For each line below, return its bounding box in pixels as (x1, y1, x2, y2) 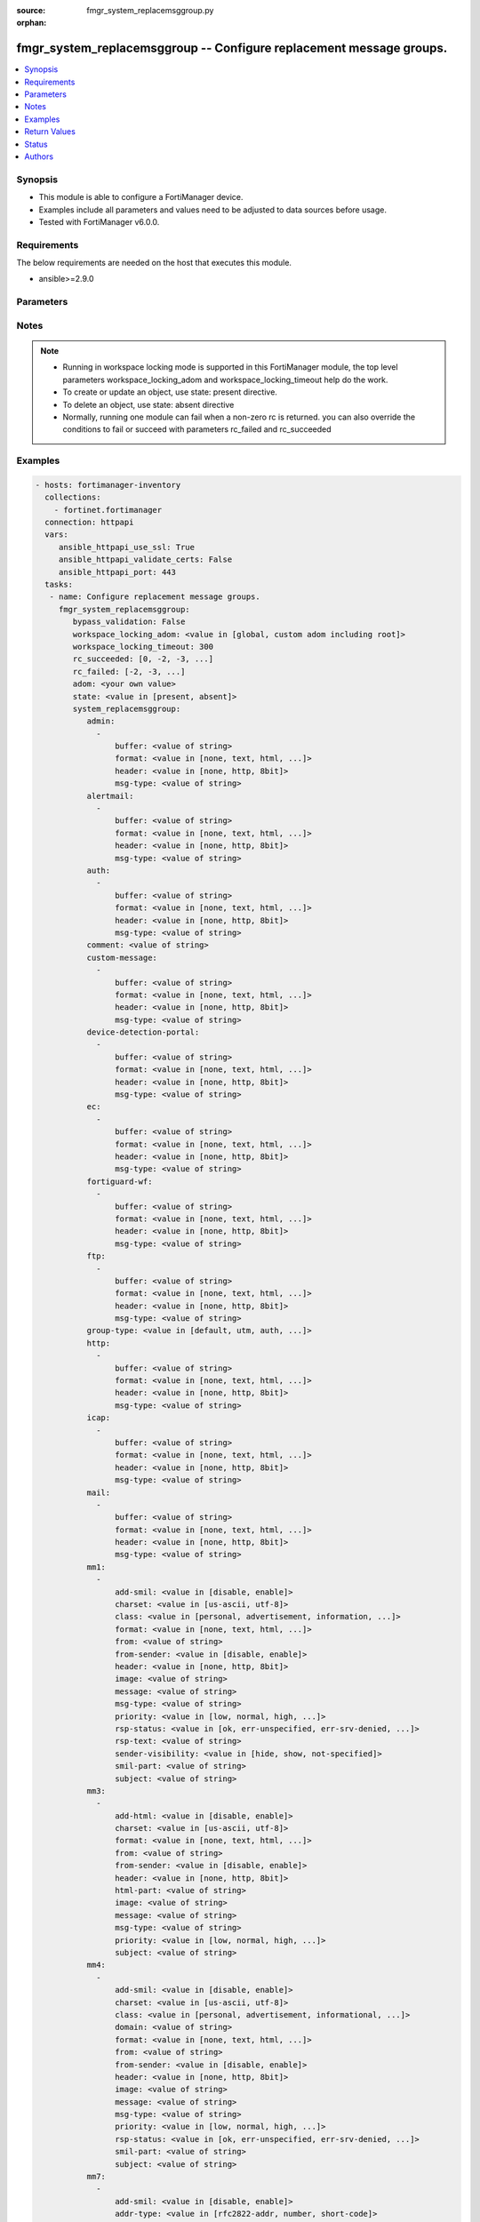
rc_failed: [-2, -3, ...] (72, 667, 186, 676)
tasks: (44, 579, 74, 590)
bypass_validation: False (72, 617, 186, 627)
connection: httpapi (44, 517, 134, 528)
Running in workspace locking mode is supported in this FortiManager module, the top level (62, 362, 399, 372)
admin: (86, 716, 116, 726)
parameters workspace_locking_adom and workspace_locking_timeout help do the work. (62, 374, 388, 385)
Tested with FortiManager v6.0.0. (38, 216, 160, 227)
